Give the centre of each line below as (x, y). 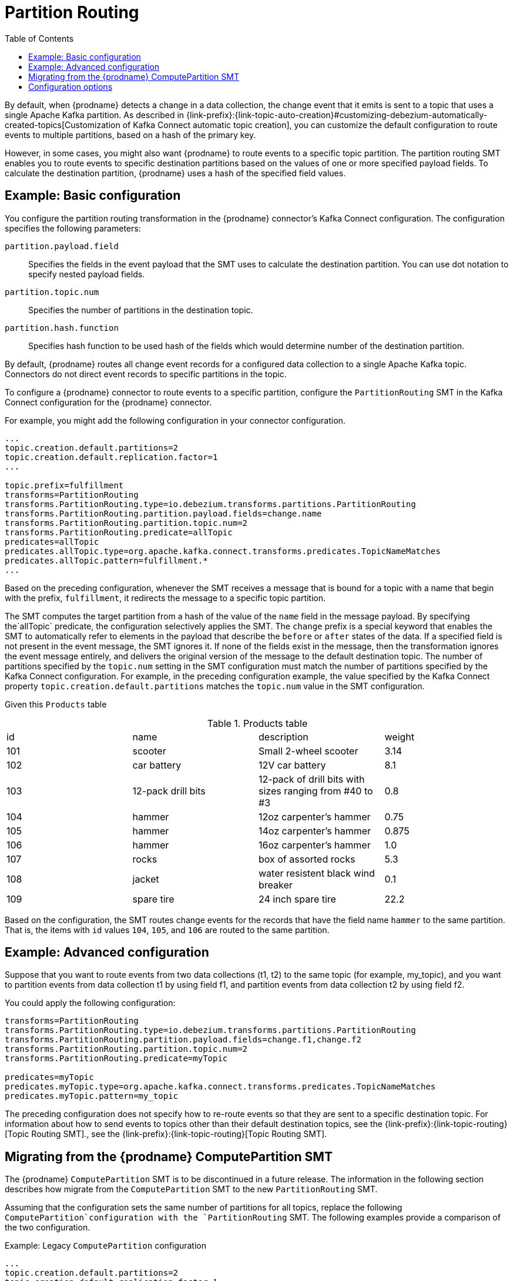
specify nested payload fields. (87, 274)
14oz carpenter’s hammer (315, 831)
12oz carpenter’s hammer (315, 816)
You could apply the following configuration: (90, 1003)
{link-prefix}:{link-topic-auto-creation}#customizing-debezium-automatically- (337, 115)
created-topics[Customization (63, 125)
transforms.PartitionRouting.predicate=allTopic (119, 532)
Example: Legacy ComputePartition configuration (106, 1246)
